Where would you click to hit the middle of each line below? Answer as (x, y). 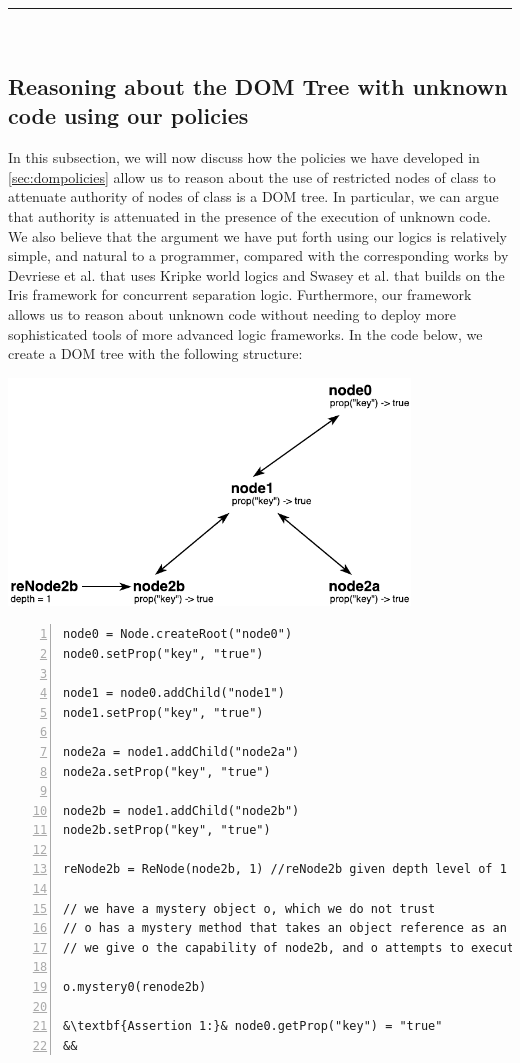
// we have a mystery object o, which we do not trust (249, 908)
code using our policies (128, 115)
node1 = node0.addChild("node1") (174, 693)
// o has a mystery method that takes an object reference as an (285, 928)
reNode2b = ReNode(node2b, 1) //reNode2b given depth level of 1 (285, 869)
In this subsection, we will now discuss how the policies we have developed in (244, 157)
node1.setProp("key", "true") (163, 712)
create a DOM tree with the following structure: (155, 353)
